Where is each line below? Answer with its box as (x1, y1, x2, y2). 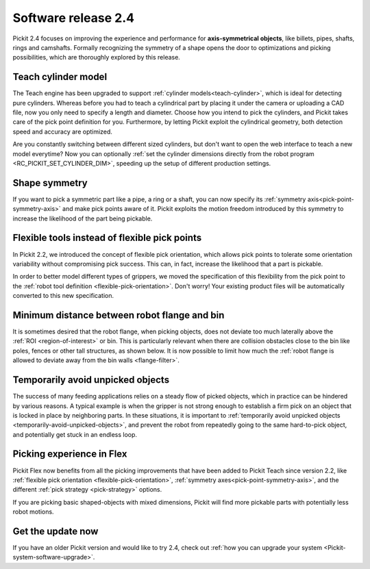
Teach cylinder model (12, 71, 108, 83)
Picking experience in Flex (12, 448, 127, 460)
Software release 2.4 (12, 10, 135, 25)
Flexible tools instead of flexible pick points (12, 232, 202, 244)
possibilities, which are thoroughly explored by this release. (12, 53, 181, 62)
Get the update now (12, 525, 99, 537)
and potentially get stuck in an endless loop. (12, 430, 137, 438)
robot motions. (12, 507, 54, 516)
